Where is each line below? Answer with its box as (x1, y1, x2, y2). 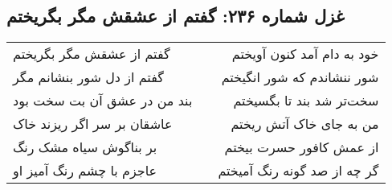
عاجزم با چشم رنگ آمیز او (13, 161, 157, 180)
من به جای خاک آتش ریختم (231, 114, 379, 134)
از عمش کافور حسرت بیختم (224, 138, 379, 157)
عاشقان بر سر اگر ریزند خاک (13, 114, 173, 134)
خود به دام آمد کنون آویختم (231, 44, 379, 64)
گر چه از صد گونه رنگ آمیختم (218, 161, 379, 180)
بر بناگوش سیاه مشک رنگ (13, 138, 157, 157)
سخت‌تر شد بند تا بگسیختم (233, 91, 379, 110)
